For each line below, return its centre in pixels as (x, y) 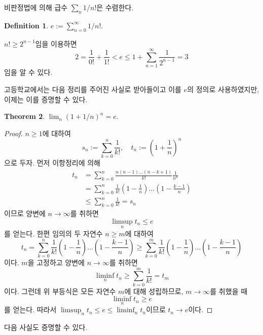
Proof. (13, 133)
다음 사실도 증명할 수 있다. (46, 327)
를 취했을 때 (229, 291)
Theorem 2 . (25, 116)
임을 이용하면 (56, 43)
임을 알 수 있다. (28, 72)
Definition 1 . (26, 25)
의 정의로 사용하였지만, (223, 89)
